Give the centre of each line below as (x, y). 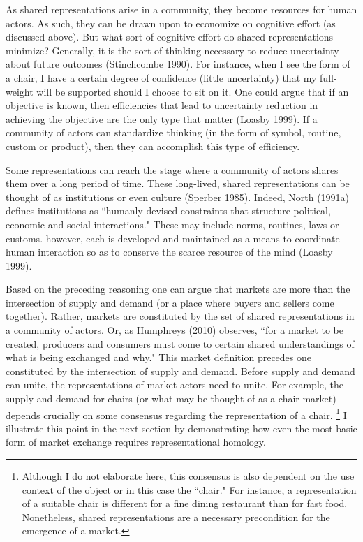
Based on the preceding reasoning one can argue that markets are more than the (178, 289)
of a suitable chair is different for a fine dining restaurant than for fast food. (185, 503)
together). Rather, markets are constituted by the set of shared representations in (180, 316)
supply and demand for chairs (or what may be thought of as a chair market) (171, 398)
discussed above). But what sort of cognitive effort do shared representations (170, 37)
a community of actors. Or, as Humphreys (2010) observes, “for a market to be (175, 330)
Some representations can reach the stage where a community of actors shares (172, 169)
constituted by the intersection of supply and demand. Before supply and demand (180, 371)
